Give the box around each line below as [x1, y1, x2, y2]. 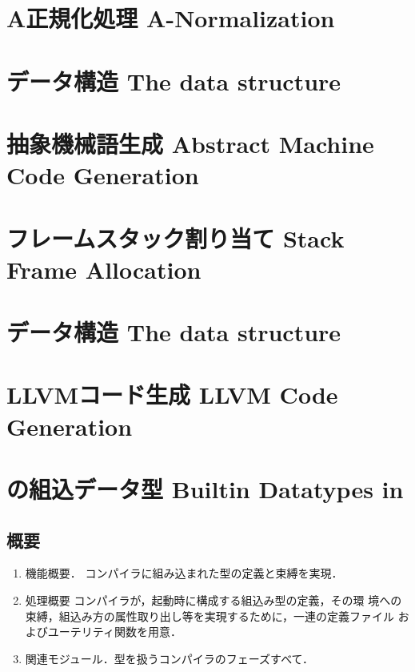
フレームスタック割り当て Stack [6, 221, 345, 254]
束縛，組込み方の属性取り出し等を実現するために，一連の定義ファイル [25, 607, 395, 624]
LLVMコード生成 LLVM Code [6, 378, 338, 411]
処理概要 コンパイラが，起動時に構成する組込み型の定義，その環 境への [25, 591, 402, 608]
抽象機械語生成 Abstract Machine [6, 127, 374, 159]
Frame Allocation [6, 252, 202, 285]
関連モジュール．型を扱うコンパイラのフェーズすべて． [25, 650, 313, 666]
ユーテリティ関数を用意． [47, 623, 182, 640]
